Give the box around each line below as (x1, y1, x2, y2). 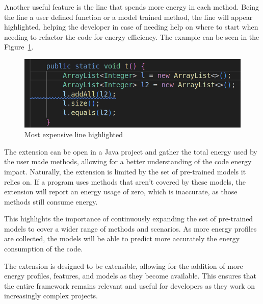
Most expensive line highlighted (24, 129, 123, 140)
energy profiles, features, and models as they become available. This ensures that (4, 270, 256, 281)
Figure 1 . (4, 41, 34, 52)
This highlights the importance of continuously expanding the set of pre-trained (4, 213, 253, 224)
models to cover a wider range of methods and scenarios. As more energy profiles (4, 223, 257, 234)
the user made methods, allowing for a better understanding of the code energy (4, 156, 252, 167)
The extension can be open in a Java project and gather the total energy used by (4, 146, 257, 157)
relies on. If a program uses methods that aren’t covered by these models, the (4, 176, 246, 187)
